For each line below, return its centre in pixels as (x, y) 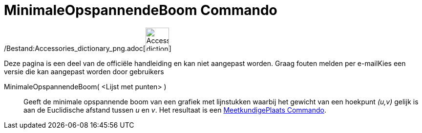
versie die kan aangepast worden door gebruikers (84, 71)
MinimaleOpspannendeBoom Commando (141, 10)
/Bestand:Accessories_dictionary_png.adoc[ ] (88, 48)
